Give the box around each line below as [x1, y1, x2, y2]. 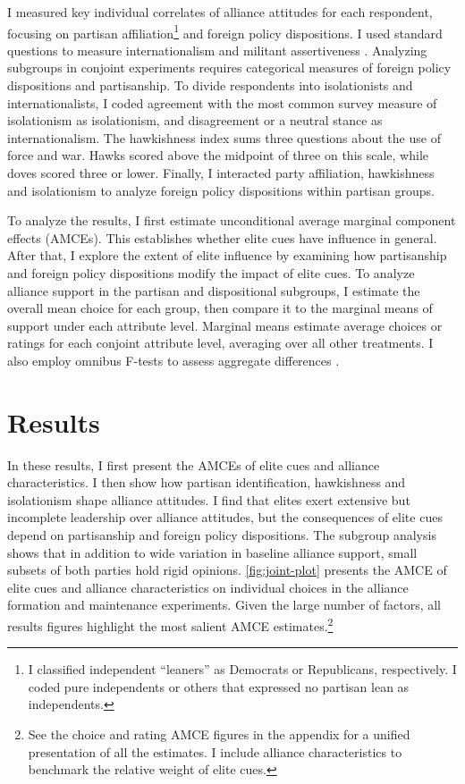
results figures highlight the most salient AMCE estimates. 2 [7, 614, 334, 635]
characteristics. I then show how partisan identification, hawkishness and [7, 473, 406, 492]
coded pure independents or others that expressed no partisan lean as [28, 677, 410, 695]
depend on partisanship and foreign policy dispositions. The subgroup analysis [7, 526, 436, 544]
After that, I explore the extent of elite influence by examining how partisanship [7, 246, 447, 265]
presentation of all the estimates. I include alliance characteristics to [28, 742, 402, 761]
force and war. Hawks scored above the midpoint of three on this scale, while [7, 146, 428, 164]
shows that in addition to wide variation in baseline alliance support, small [7, 543, 418, 561]
